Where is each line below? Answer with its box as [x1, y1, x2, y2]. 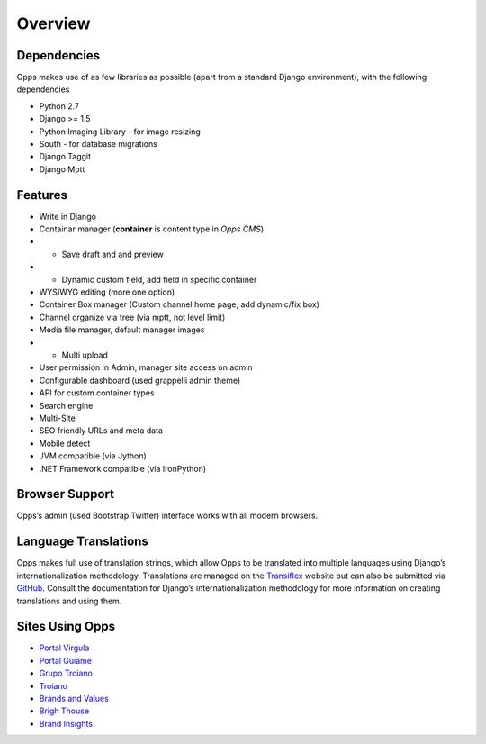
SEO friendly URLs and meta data [39, 425, 164, 436]
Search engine [39, 400, 94, 411]
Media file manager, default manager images [39, 324, 205, 335]
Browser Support [16, 486, 115, 502]
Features [16, 187, 67, 203]
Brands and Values [39, 693, 110, 703]
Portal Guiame [39, 655, 92, 666]
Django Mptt [39, 163, 85, 175]
